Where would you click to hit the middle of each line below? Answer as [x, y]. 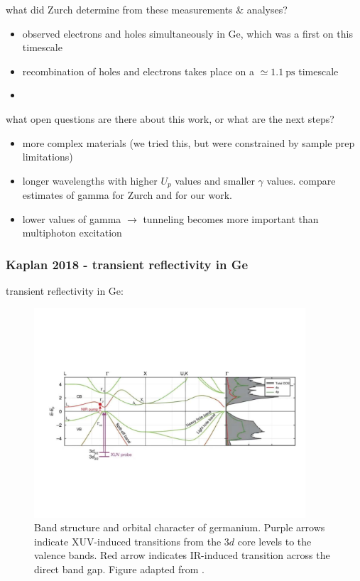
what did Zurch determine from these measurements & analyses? [147, 9]
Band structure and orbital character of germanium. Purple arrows [180, 527]
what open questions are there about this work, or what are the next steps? [170, 118]
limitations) [48, 157]
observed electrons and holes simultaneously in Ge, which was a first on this [187, 33]
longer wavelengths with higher [90, 180]
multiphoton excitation [72, 233]
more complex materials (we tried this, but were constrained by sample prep [189, 142]
